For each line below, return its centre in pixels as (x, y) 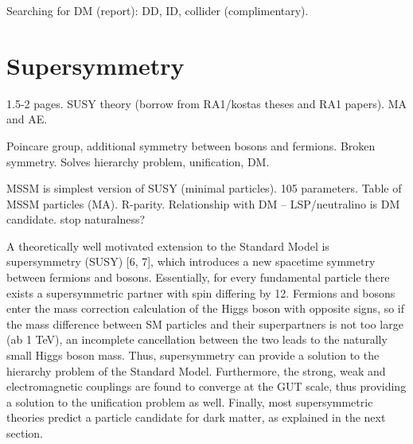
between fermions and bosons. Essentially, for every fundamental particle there (198, 277)
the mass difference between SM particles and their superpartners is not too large (205, 323)
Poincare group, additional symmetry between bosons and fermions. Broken (191, 145)
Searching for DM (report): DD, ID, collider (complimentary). (158, 10)
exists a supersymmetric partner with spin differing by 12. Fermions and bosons (201, 292)
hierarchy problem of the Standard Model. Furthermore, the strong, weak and (196, 370)
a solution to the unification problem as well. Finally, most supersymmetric (190, 401)
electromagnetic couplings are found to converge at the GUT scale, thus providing (206, 386)
